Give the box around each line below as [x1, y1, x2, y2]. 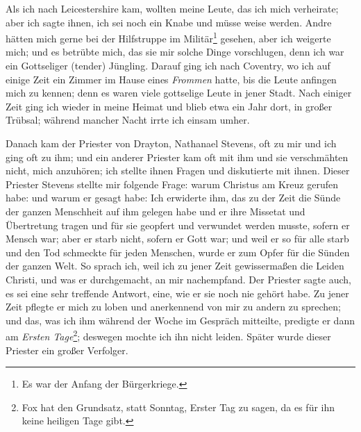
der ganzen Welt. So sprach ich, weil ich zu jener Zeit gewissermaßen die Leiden [6, 258, 344, 273]
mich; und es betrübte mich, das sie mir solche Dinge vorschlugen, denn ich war [6, 44, 344, 59]
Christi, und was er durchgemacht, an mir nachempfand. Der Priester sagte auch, [6, 272, 351, 286]
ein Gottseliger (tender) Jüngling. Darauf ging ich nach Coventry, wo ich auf [6, 58, 330, 73]
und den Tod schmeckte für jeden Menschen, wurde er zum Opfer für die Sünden [6, 244, 350, 259]
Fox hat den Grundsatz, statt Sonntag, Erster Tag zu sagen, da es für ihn [22, 399, 335, 414]
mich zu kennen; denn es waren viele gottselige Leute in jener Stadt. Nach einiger [6, 85, 352, 100]
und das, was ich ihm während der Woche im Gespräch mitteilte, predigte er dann [6, 313, 355, 327]
